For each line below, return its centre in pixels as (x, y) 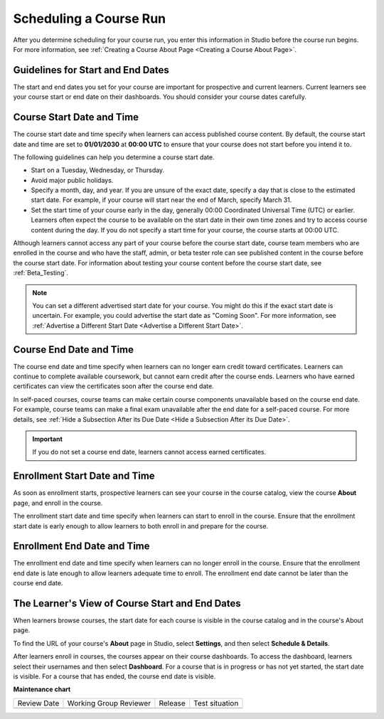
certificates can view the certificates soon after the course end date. (114, 386)
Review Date (38, 703)
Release (172, 703)
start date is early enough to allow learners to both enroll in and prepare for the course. (141, 526)
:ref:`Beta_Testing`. (41, 273)
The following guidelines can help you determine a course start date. (114, 157)
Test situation (216, 703)
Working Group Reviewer (109, 703)
